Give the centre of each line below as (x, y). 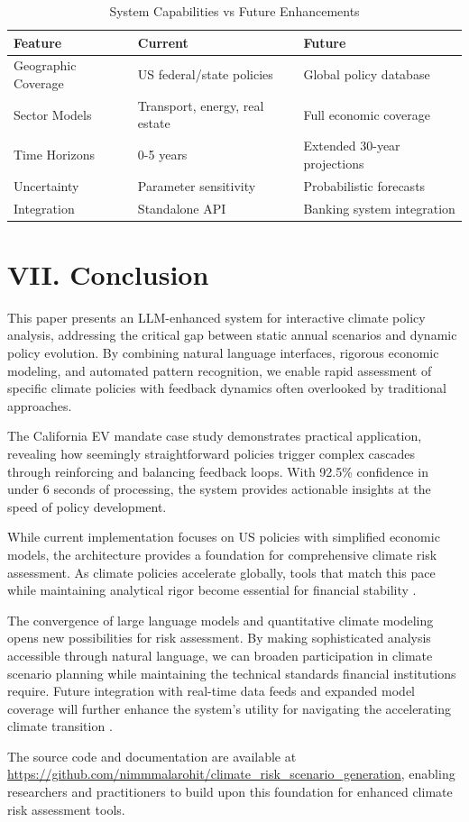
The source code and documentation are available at (152, 756)
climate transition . (60, 726)
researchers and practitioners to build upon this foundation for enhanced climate (230, 792)
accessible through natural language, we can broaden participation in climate (220, 655)
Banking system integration (379, 208)
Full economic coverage (367, 114)
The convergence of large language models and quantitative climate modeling (221, 620)
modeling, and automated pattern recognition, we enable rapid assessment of (220, 370)
